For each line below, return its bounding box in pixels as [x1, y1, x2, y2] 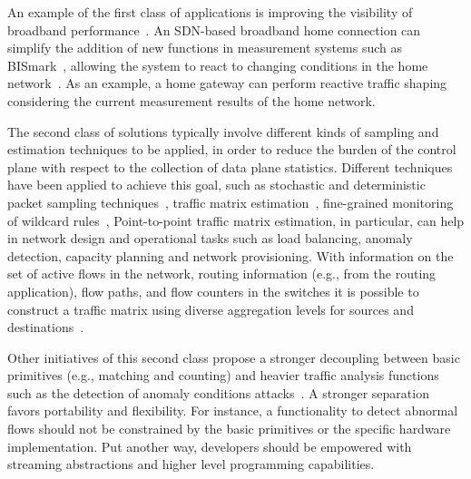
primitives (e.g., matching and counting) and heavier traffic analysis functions [7, 366, 439, 385]
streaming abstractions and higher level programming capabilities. [7, 455, 375, 474]
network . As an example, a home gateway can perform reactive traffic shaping [7, 73, 447, 93]
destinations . [7, 318, 84, 337]
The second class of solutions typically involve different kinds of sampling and [7, 122, 439, 141]
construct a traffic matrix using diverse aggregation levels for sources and [7, 299, 414, 318]
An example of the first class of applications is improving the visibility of [7, 3, 413, 21]
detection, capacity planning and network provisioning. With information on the [7, 246, 454, 265]
